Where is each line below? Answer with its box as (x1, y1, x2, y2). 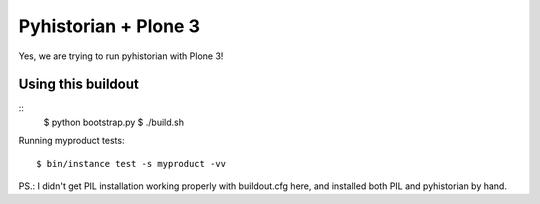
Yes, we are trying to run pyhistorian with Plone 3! (18, 50, 224, 62)
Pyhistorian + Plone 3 (18, 15, 200, 37)
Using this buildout (18, 76, 139, 93)
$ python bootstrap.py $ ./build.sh (43, 116, 185, 128)
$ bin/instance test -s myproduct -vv (36, 158, 227, 169)
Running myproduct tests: (18, 135, 125, 147)
